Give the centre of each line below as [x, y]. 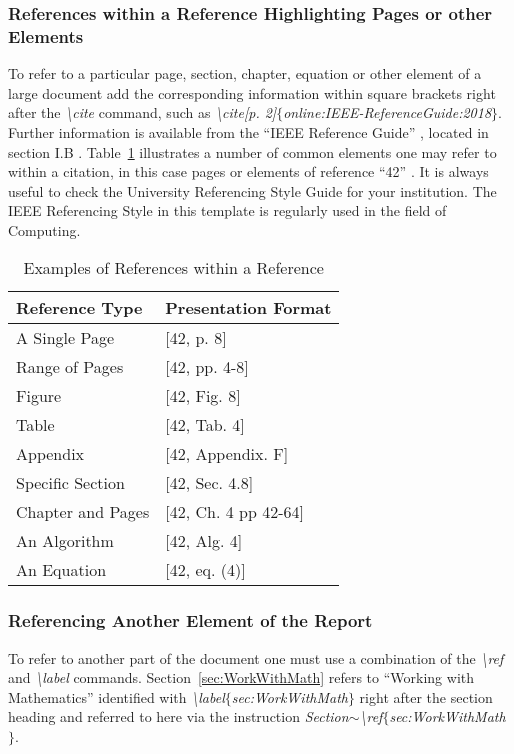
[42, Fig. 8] [203, 396]
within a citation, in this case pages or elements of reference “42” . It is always [248, 171]
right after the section [426, 696]
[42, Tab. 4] [205, 425]
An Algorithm [65, 541]
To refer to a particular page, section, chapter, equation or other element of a [245, 73]
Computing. [44, 229]
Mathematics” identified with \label [116, 696]
